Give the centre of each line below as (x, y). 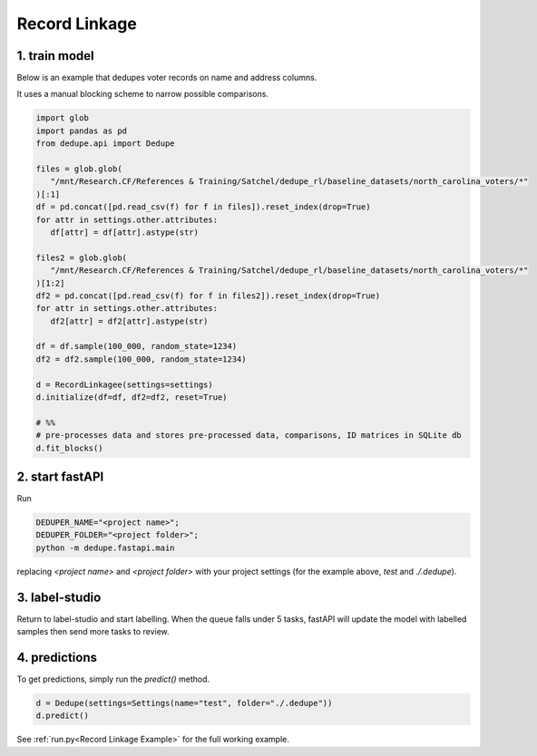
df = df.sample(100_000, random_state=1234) (137, 346)
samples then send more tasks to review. (93, 632)
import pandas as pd (81, 131)
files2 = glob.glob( (81, 257)
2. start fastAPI (60, 477)
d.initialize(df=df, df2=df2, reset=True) (132, 397)
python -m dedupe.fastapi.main (106, 548)
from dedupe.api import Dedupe (106, 144)
